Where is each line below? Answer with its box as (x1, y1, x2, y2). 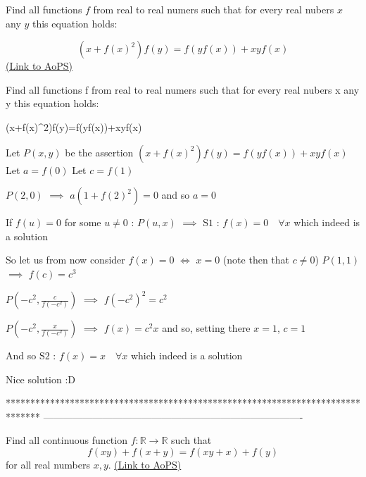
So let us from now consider (6, 252, 125, 267)
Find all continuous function (6, 433, 127, 447)
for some (64, 215, 101, 230)
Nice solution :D (6, 371, 76, 386)
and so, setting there (162, 321, 251, 335)
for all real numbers (6, 457, 90, 471)
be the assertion (65, 144, 134, 159)
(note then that (222, 252, 290, 267)
